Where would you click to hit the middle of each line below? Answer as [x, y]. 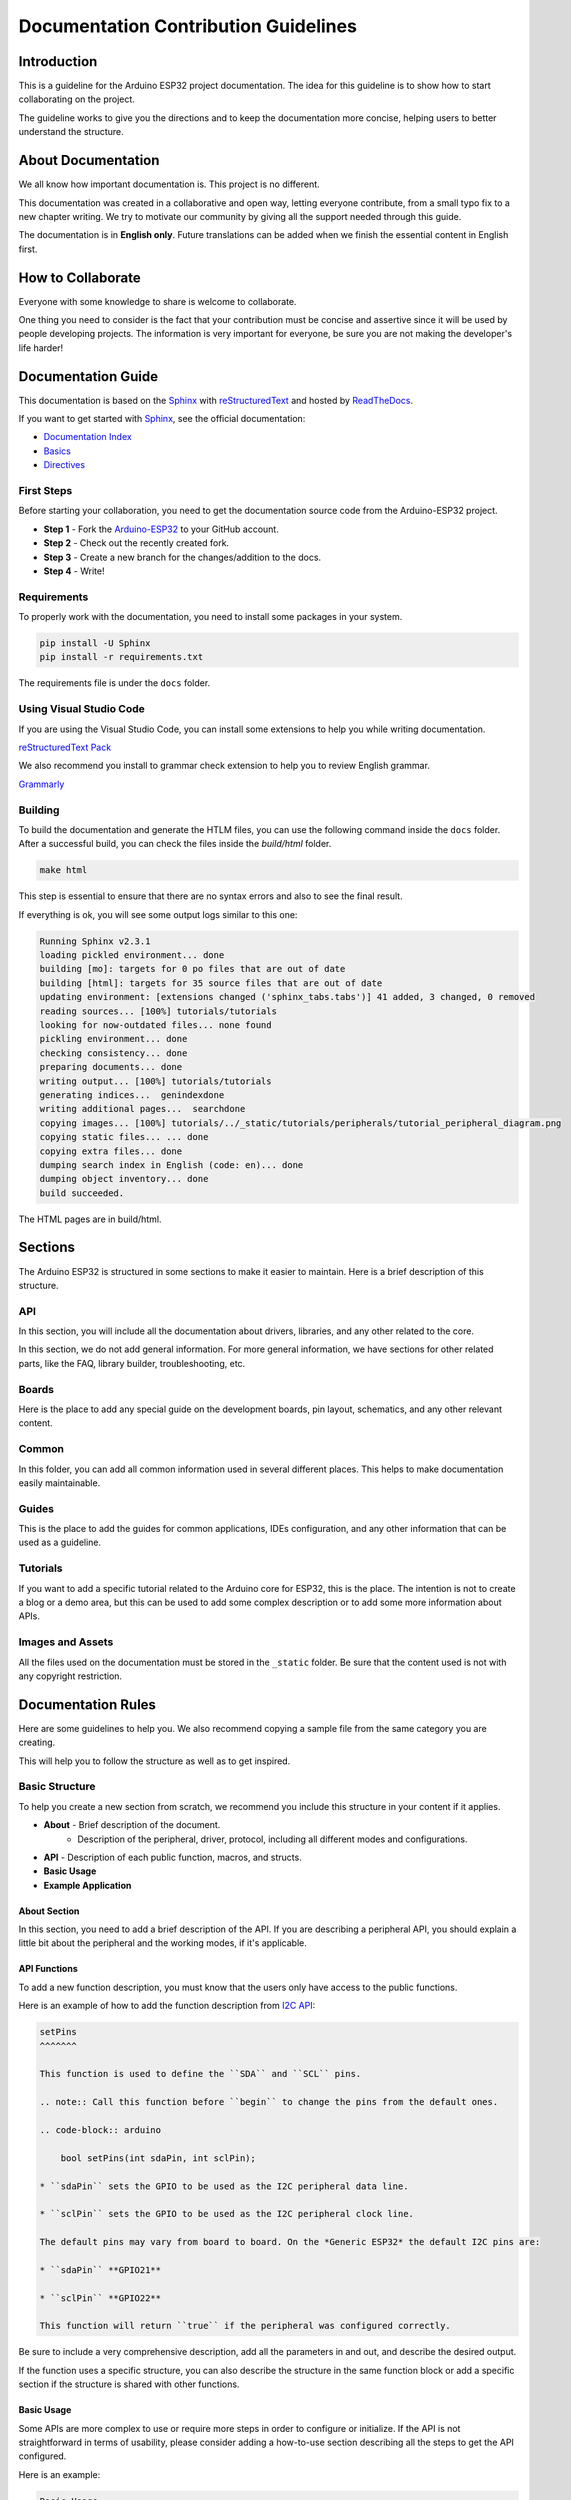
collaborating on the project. [76, 99]
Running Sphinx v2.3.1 [95, 941]
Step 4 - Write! [74, 571]
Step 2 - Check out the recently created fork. [136, 543]
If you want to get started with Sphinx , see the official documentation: [162, 419]
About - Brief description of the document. [132, 1825]
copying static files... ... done [124, 1137]
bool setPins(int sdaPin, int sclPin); [158, 2158]
